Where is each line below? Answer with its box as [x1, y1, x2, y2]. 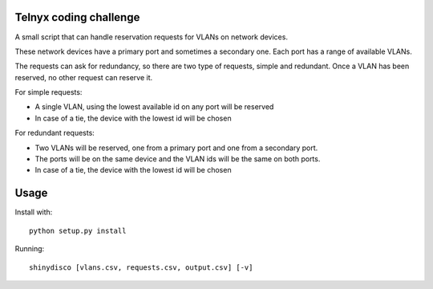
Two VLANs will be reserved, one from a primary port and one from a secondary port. [34, 143, 318, 153]
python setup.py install [29, 226, 127, 235]
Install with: [14, 207, 53, 217]
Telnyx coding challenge [14, 10, 140, 24]
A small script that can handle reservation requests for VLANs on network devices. [14, 32, 289, 42]
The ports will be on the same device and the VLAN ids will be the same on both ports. [34, 154, 321, 164]
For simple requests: [14, 88, 83, 97]
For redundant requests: [14, 128, 95, 138]
